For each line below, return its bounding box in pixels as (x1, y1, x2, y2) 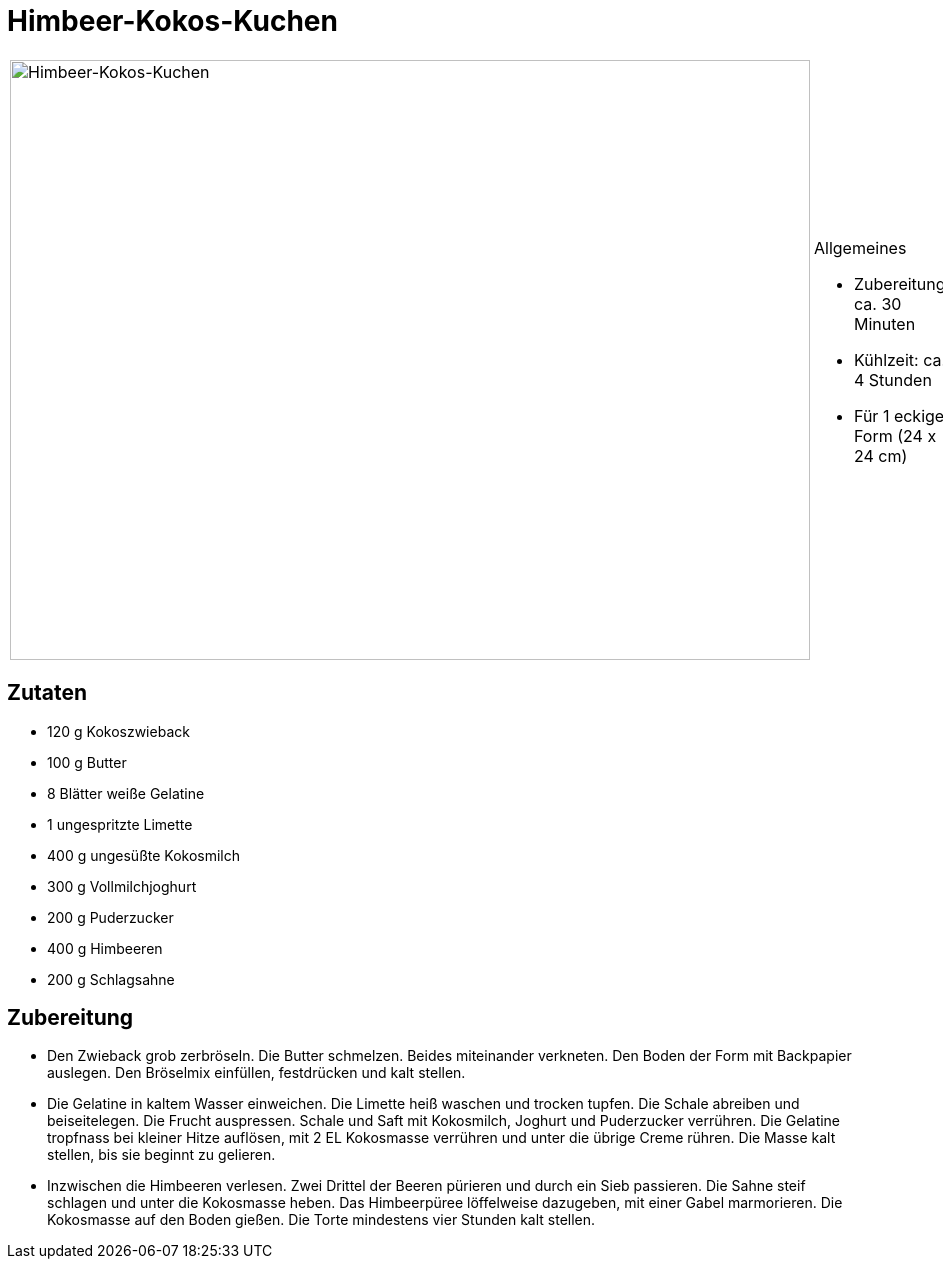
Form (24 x (854, 425, 937, 446)
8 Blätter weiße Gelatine (47, 784, 205, 802)
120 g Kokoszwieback (47, 722, 190, 740)
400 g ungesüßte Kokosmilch (47, 846, 241, 864)
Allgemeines (814, 237, 907, 258)
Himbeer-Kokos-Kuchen (7, 4, 338, 38)
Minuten (854, 313, 916, 334)
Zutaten (7, 680, 88, 706)
